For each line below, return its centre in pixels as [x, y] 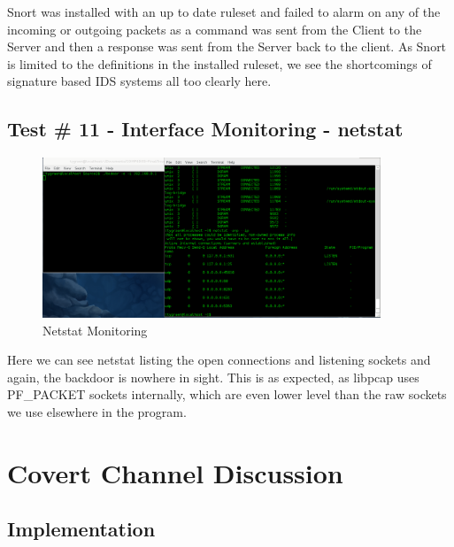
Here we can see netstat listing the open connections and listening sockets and [219, 360]
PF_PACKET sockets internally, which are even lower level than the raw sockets [227, 394]
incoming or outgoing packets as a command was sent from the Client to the [215, 29]
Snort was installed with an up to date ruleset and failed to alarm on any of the [224, 12]
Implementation [81, 529]
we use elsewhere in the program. [97, 411]
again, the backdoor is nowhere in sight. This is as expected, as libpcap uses [213, 377]
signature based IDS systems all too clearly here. [139, 81]
